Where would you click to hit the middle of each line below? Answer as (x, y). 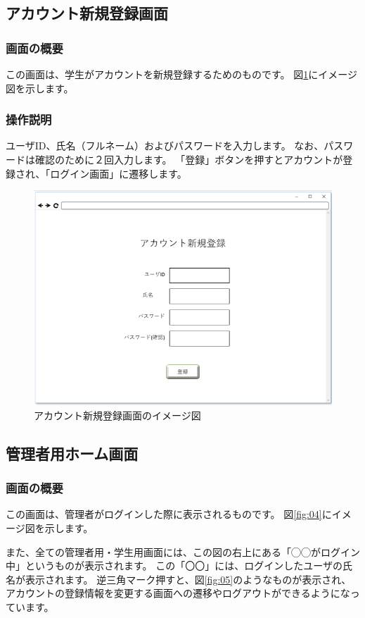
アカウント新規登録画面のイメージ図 (117, 415)
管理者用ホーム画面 (72, 453)
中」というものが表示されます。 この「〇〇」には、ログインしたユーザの (174, 566)
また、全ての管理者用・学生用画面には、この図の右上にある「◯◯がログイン (183, 551)
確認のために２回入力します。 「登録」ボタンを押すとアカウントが (189, 159)
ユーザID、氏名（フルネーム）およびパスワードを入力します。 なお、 (165, 146)
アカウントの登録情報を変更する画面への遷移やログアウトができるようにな (178, 593)
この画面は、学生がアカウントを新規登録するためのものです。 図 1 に (162, 74)
